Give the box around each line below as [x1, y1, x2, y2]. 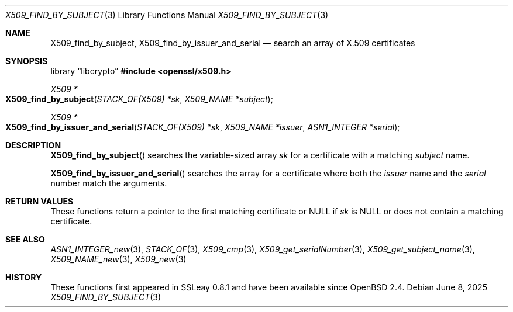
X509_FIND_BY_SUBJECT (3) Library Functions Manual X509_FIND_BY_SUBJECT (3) [5, 10, 329, 20]
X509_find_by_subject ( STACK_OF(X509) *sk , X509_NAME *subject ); [5, 94, 273, 104]
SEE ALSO [5, 234, 45, 244]
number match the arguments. [50, 178, 167, 188]
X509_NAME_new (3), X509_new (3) [50, 254, 187, 264]
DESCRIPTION [5, 140, 61, 150]
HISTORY [5, 272, 42, 282]
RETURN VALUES [5, 196, 74, 206]
